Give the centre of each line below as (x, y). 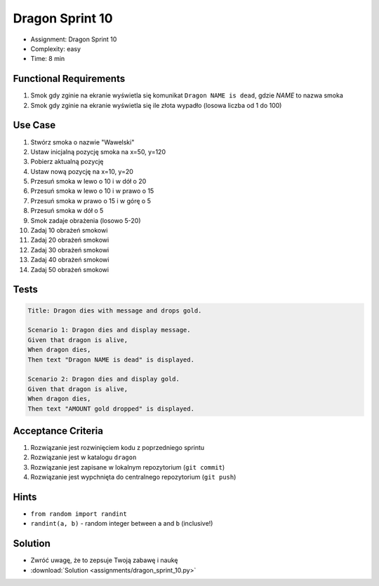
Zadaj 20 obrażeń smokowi (70, 240)
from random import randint (79, 514)
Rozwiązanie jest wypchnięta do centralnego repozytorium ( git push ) (133, 477)
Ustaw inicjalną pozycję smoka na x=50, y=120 (98, 151)
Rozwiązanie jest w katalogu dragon (84, 457)
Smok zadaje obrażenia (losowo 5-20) (86, 220)
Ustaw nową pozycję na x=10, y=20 (82, 171)
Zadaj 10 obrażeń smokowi (69, 231)
